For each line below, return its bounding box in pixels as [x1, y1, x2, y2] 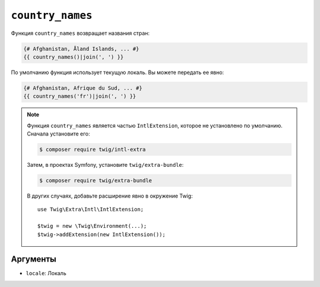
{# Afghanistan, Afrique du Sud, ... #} [23, 85, 142, 91]
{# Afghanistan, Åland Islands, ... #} [23, 45, 139, 52]
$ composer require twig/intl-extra [39, 146, 146, 153]
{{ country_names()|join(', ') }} [23, 53, 124, 60]
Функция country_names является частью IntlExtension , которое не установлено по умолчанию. [27, 122, 283, 129]
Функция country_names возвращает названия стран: [11, 30, 150, 37]
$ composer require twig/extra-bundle [39, 178, 152, 183]
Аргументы [11, 254, 56, 265]
